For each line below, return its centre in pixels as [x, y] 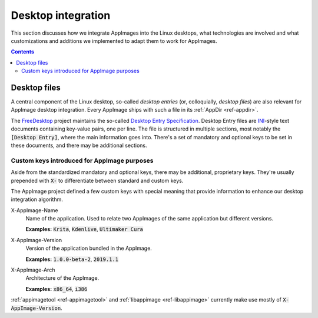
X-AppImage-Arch [33, 270]
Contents [23, 52]
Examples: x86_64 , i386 [57, 289]
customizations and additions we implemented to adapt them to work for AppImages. [114, 41]
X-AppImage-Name [34, 210]
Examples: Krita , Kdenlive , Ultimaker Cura [85, 229]
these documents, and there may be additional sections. [79, 145]
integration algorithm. [37, 199]
